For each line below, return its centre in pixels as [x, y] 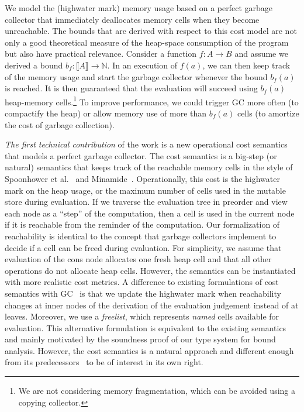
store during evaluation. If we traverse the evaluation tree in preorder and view [146, 202]
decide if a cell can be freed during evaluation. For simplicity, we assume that [143, 247]
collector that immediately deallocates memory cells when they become [132, 19]
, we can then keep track [246, 65]
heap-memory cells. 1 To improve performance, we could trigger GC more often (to [152, 101]
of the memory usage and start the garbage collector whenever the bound [136, 76]
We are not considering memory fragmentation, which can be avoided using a [157, 391]
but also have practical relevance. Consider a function [101, 54]
